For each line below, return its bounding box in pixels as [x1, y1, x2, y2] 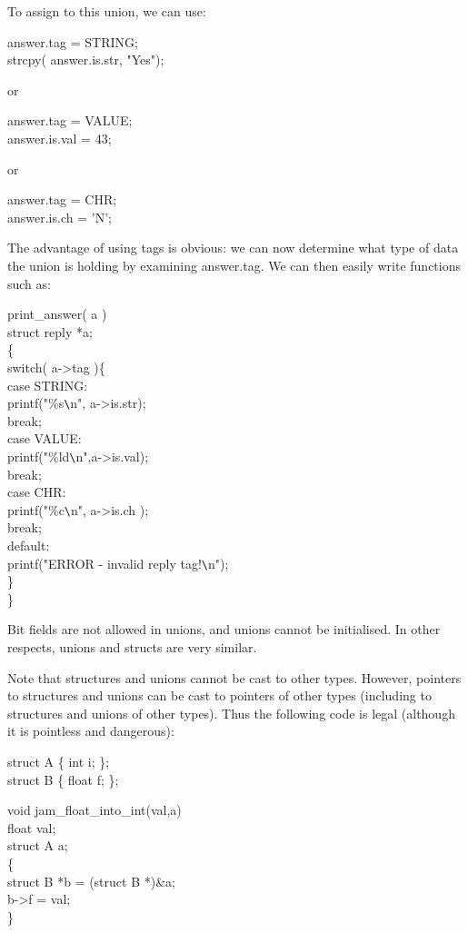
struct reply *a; [7, 322, 93, 341]
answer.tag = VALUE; [7, 111, 133, 130]
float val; [7, 818, 56, 837]
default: [7, 536, 50, 555]
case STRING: [7, 375, 88, 394]
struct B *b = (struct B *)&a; [7, 871, 175, 890]
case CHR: [7, 482, 66, 501]
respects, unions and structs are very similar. [7, 638, 257, 657]
